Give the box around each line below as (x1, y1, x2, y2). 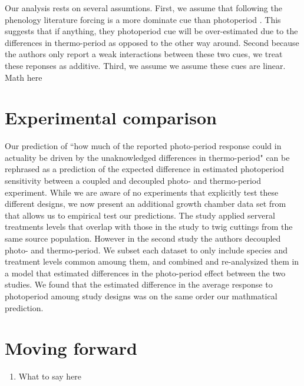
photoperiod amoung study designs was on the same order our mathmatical (5, 290, 277, 302)
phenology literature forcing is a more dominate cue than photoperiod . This (5, 13, 281, 25)
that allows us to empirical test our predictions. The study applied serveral (5, 209, 275, 221)
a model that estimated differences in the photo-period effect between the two (5, 266, 286, 279)
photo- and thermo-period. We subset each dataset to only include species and (5, 243, 288, 256)
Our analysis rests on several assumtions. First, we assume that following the (5, 2, 282, 14)
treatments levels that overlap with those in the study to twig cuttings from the (5, 220, 293, 233)
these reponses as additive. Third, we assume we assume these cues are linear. (5, 59, 286, 71)
